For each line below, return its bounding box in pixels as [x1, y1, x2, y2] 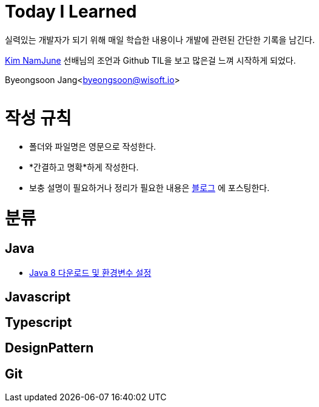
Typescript [5, 315, 72, 331]
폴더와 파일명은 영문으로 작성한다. [29, 141, 156, 152]
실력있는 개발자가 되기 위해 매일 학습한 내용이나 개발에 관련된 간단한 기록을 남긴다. [5, 34, 315, 45]
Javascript [5, 289, 71, 304]
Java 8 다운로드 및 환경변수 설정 [29, 267, 152, 278]
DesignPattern [5, 340, 94, 356]
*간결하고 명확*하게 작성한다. [29, 162, 139, 173]
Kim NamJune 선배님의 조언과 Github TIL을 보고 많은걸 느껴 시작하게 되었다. [5, 55, 296, 66]
